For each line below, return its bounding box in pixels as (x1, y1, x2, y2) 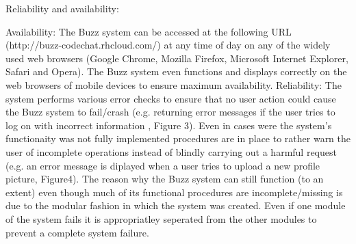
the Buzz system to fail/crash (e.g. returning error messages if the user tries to (5, 105, 335, 119)
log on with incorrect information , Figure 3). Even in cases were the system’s (5, 118, 332, 132)
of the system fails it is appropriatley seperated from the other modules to (5, 211, 317, 226)
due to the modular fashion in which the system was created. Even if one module (5, 198, 346, 213)
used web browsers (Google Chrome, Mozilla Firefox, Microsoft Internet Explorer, (5, 51, 348, 65)
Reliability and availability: (5, 1, 119, 15)
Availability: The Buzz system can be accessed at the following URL (5, 24, 292, 38)
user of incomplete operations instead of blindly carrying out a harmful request (5, 144, 337, 159)
